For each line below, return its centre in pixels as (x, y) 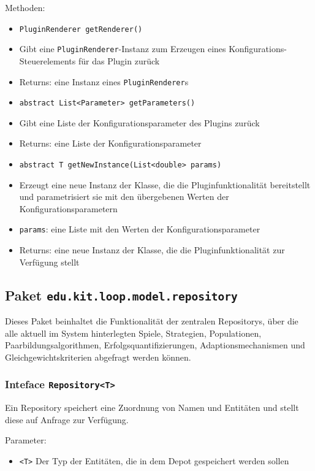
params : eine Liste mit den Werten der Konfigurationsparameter (140, 229)
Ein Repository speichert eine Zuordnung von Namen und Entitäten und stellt (152, 408)
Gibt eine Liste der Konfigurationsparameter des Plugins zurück (139, 122)
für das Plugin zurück (119, 60)
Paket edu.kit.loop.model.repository (121, 295)
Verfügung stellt (49, 262)
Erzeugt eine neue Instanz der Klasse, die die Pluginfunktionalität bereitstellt (165, 184)
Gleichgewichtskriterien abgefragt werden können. (98, 357)
